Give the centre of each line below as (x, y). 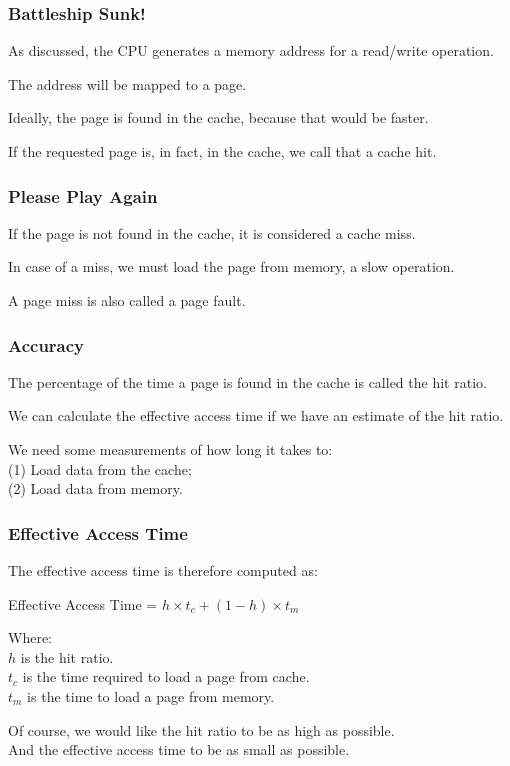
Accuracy (46, 344)
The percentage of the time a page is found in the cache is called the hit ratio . (247, 381)
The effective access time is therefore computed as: (163, 570)
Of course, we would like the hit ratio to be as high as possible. (201, 729)
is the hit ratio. (67, 656)
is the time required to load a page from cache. (166, 676)
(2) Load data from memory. (95, 488)
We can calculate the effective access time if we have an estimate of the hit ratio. (256, 415)
